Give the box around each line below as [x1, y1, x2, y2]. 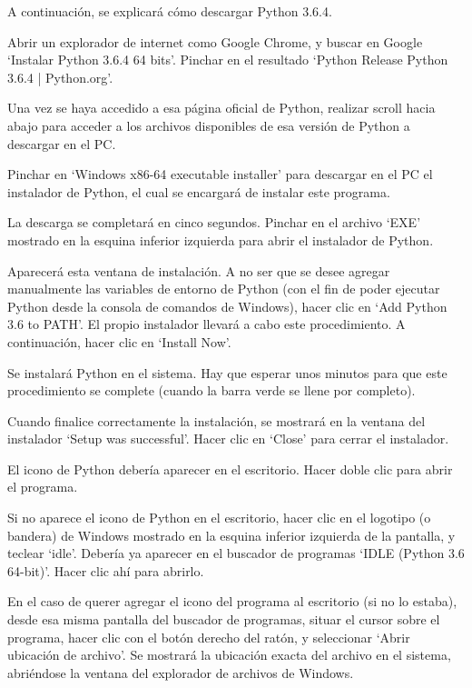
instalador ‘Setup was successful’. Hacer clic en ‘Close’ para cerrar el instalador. [7, 429, 449, 448]
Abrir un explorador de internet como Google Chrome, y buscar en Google [7, 32, 423, 51]
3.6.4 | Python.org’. [7, 67, 113, 86]
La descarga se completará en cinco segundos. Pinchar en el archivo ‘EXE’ [7, 213, 421, 232]
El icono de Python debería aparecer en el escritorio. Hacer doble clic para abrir [7, 459, 453, 478]
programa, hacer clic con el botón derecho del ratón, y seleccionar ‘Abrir [7, 627, 410, 646]
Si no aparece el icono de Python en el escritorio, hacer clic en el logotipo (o [7, 508, 431, 527]
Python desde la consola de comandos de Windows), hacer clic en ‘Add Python [7, 296, 447, 315]
